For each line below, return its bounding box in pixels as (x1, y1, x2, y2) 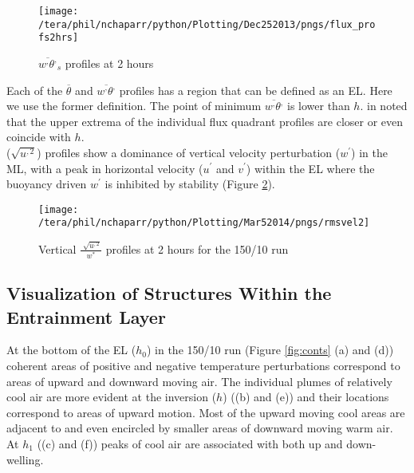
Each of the (6, 81, 63, 98)
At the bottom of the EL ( (6, 341, 136, 358)
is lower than (287, 97, 350, 114)
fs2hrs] (38, 32, 79, 44)
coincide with (6, 128, 71, 145)
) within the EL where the (246, 160, 375, 176)
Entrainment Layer (6, 304, 166, 329)
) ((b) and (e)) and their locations (223, 388, 389, 405)
